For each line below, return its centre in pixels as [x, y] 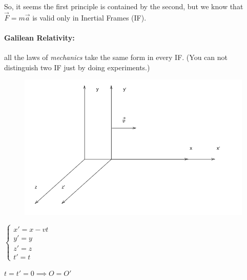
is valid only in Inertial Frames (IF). [89, 17]
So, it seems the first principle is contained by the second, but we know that [124, 6]
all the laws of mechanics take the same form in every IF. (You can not [116, 57]
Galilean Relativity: [39, 37]
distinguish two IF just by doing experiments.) [77, 67]
